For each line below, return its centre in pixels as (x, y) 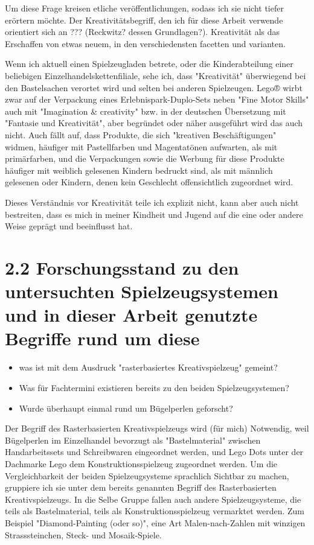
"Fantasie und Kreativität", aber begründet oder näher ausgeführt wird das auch (154, 123)
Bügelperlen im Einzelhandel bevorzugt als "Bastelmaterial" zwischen (133, 440)
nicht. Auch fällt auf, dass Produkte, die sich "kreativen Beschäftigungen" (141, 134)
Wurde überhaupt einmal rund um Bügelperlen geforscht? (126, 408)
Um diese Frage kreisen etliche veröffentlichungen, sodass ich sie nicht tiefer (144, 8)
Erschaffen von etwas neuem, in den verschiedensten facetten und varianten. (145, 43)
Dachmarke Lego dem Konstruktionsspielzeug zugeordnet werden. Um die (141, 463)
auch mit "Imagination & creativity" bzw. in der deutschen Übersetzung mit (146, 111)
